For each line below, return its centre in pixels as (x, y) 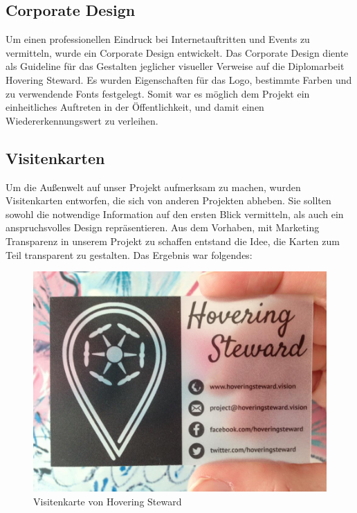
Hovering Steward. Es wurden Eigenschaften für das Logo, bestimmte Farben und (179, 79)
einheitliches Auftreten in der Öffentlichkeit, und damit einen (135, 107)
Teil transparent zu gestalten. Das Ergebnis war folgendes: (129, 254)
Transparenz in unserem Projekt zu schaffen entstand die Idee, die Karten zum (173, 241)
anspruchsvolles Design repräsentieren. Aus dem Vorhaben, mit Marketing (163, 227)
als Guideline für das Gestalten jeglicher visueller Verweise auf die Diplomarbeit (175, 66)
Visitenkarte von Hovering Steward (108, 501)
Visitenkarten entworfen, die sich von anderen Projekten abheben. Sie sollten (168, 200)
